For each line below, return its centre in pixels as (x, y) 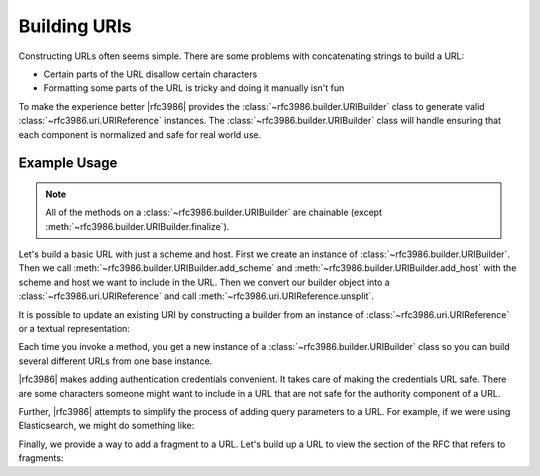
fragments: (41, 458)
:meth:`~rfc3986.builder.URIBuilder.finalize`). (137, 226)
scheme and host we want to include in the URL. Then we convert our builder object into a (204, 282)
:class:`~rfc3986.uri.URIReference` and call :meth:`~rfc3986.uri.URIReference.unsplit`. (196, 296)
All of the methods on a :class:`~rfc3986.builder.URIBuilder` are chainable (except (214, 212)
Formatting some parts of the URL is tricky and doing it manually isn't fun (194, 88)
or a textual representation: (74, 329)
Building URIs (75, 26)
